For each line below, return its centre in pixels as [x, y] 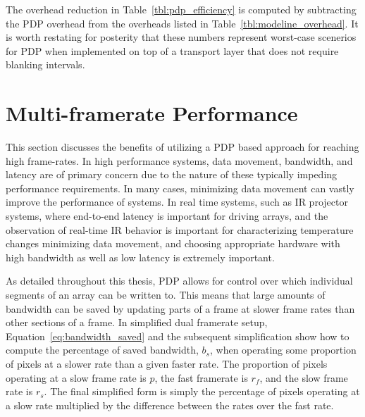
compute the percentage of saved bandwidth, [102, 350]
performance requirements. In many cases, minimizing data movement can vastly [180, 188]
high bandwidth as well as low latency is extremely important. [140, 257]
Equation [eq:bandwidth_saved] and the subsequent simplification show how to [178, 336]
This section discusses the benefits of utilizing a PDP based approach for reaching [182, 147]
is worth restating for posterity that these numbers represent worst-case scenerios [181, 37]
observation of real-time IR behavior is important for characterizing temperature [180, 229]
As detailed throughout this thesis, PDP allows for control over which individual [179, 281]
